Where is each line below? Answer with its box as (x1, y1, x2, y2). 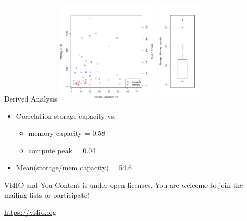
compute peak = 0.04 (28, 145, 96, 155)
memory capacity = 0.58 (28, 128, 106, 138)
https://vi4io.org (4, 207, 57, 217)
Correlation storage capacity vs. (16, 110, 116, 121)
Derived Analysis (4, 93, 57, 104)
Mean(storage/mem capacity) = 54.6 (16, 162, 132, 173)
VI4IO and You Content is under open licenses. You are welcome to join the (4, 179, 243, 190)
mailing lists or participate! (4, 189, 89, 200)
